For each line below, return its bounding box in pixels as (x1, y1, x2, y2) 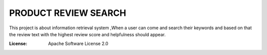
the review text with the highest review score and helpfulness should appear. (9, 31, 166, 37)
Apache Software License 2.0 (48, 41, 109, 47)
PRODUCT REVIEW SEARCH (9, 7, 126, 18)
